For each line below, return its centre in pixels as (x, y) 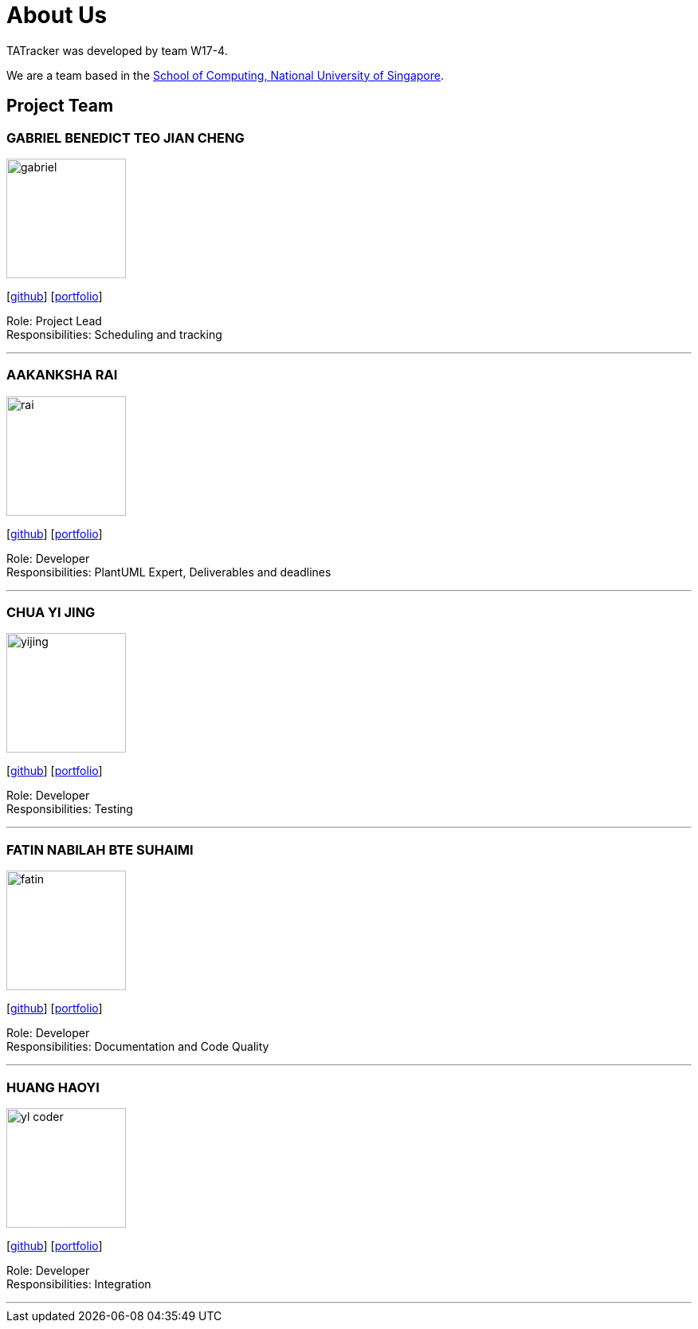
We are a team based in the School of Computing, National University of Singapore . (225, 75)
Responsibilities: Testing (70, 809)
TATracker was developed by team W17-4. (117, 50)
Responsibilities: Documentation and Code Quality (138, 1047)
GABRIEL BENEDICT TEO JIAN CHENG (125, 138)
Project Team (60, 106)
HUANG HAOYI (53, 1087)
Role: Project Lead (54, 320)
